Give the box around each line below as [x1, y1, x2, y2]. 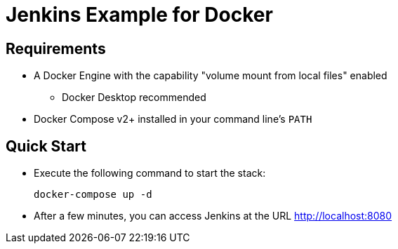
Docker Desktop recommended [62, 91, 206, 104]
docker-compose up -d [34, 189, 152, 201]
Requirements [6, 39, 106, 58]
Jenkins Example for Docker [6, 3, 273, 27]
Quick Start [6, 137, 86, 155]
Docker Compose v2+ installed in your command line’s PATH [34, 113, 312, 126]
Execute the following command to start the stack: [34, 167, 266, 180]
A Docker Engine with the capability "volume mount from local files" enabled [34, 69, 387, 82]
